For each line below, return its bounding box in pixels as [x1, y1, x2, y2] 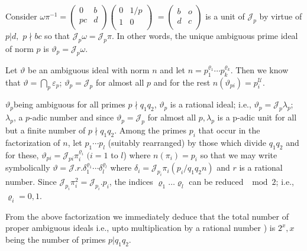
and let [160, 63, 186, 76]
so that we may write [200, 148, 277, 161]
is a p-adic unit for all [217, 111, 297, 123]
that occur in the [198, 123, 260, 136]
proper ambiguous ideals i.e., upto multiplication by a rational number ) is [5, 221, 276, 234]
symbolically [5, 161, 50, 174]
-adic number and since [30, 111, 114, 123]
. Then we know [230, 63, 289, 76]
